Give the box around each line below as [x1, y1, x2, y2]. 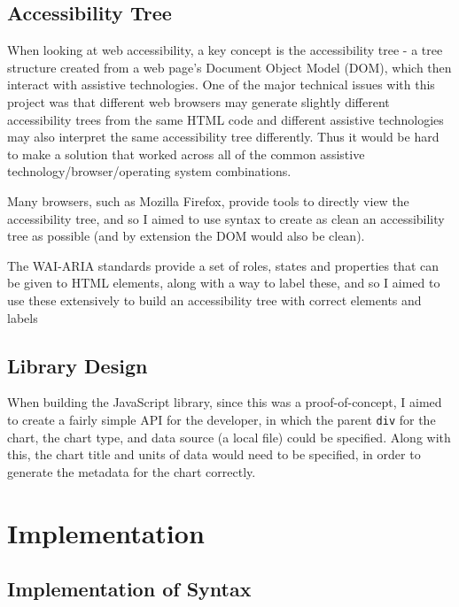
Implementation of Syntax [7, 575, 252, 603]
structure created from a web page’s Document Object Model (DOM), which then [7, 58, 452, 76]
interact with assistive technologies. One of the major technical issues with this [7, 75, 435, 94]
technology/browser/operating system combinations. [7, 162, 292, 181]
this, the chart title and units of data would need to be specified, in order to [7, 445, 421, 464]
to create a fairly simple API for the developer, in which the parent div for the [7, 410, 436, 428]
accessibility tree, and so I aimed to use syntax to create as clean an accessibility [7, 209, 445, 227]
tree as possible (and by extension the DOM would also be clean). [7, 227, 365, 245]
